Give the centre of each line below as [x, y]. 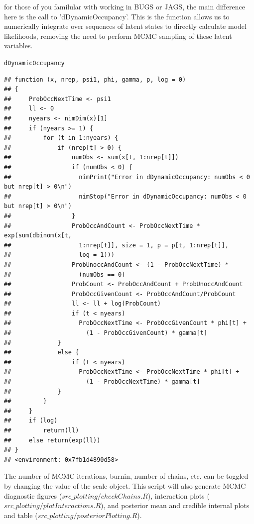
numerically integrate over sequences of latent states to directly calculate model [125, 26]
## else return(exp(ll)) [52, 440]
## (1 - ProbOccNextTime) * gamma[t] [102, 382]
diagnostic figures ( [33, 495]
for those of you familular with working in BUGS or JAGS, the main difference [125, 6]
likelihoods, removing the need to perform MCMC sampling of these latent [118, 36]
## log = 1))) [59, 255]
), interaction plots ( [179, 495]
